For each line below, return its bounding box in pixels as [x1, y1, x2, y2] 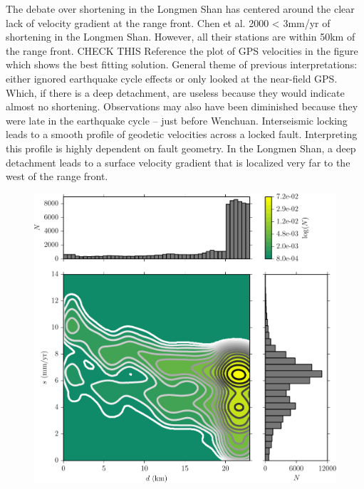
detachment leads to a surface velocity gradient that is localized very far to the [6, 154, 350, 169]
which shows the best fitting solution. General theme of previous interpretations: [6, 57, 358, 72]
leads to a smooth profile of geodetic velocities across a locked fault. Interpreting [6, 127, 358, 142]
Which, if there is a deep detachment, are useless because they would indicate [6, 85, 345, 100]
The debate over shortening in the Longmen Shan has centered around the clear [6, 1, 355, 16]
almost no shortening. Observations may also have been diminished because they [6, 99, 358, 114]
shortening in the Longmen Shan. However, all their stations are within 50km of [6, 29, 355, 44]
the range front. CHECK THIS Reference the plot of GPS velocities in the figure [6, 43, 358, 58]
